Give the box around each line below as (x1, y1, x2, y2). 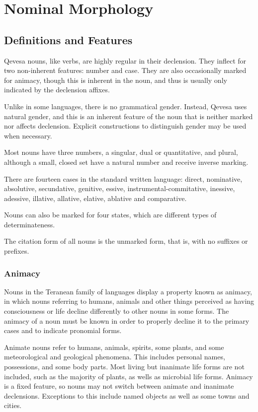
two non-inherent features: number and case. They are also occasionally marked (4, 65, 247, 75)
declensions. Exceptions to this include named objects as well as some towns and (4, 390, 250, 401)
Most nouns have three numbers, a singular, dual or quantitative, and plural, (4, 147, 238, 157)
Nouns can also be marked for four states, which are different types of (4, 209, 217, 220)
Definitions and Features (4, 32, 133, 47)
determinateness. (4, 219, 55, 229)
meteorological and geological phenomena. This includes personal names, (4, 351, 225, 362)
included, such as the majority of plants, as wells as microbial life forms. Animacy (4, 371, 253, 381)
